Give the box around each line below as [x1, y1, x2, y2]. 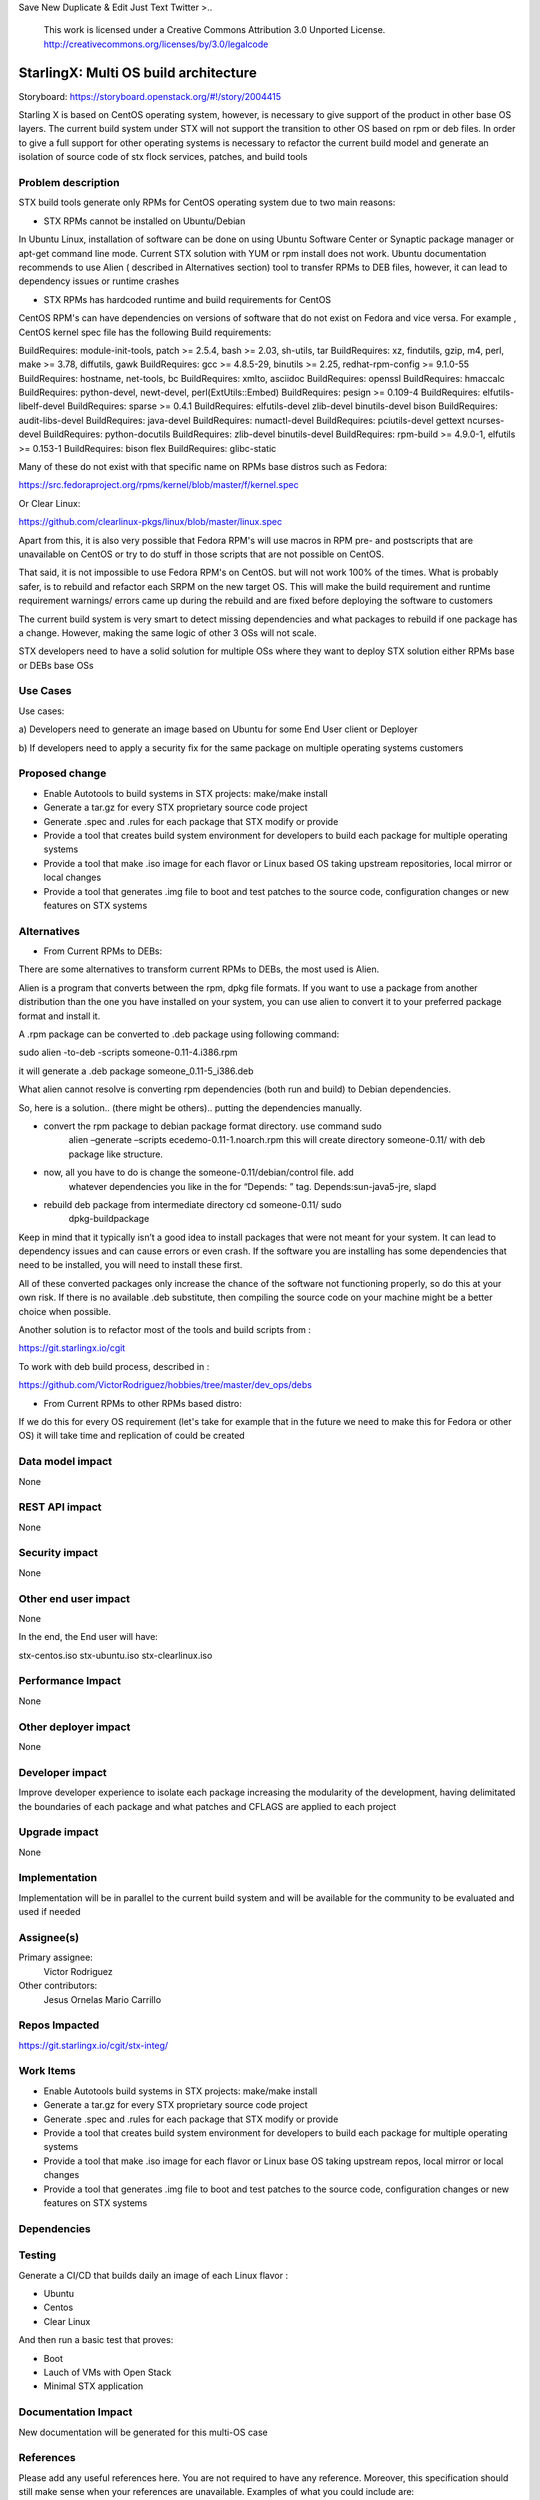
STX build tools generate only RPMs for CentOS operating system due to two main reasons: [18, 196, 396, 209]
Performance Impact [18, 1674, 122, 1688]
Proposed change [18, 766, 107, 780]
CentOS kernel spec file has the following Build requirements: [18, 326, 272, 338]
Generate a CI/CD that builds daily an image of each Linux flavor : [18, 2269, 289, 2281]
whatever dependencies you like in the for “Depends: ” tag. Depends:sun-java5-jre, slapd [68, 1180, 437, 1192]
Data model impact [18, 1455, 113, 1469]
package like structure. [68, 1148, 164, 1160]
